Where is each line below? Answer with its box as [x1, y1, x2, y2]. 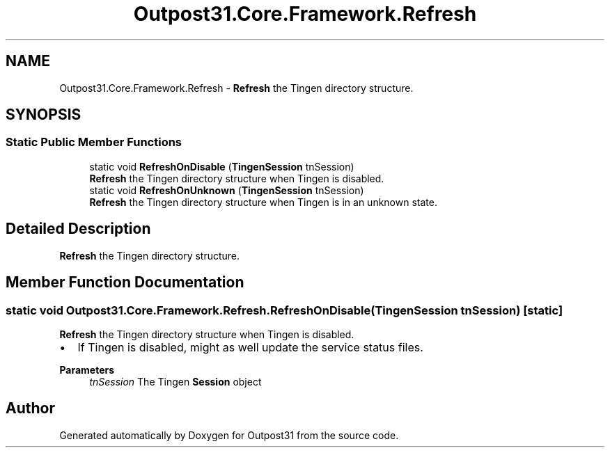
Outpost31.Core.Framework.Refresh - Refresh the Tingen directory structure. [59, 81, 414, 94]
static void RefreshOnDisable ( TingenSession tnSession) [89, 160, 354, 173]
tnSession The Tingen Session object [89, 375, 262, 388]
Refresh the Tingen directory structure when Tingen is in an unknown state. [89, 196, 437, 208]
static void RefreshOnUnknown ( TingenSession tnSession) [89, 184, 364, 196]
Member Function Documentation [6, 273, 244, 292]
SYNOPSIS [6, 106, 81, 124]
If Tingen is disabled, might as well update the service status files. [77, 340, 423, 354]
